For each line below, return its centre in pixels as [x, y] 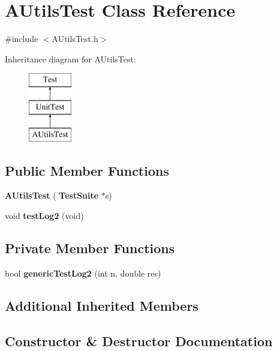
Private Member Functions [90, 248]
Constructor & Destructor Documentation [139, 340]
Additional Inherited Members [102, 305]
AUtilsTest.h [75, 39]
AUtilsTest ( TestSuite [52, 195]
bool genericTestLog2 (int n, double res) [83, 273]
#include [22, 39]
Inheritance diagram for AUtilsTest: [70, 58]
